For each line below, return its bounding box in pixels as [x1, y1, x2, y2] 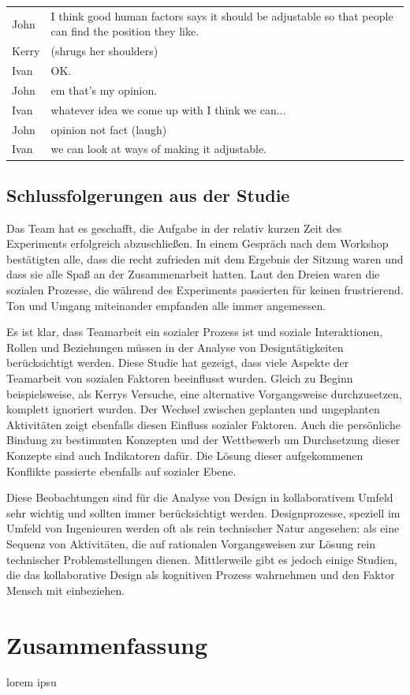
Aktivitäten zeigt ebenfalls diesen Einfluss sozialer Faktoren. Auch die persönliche [6, 416, 401, 432]
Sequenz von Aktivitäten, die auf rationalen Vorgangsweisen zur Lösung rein [6, 535, 376, 551]
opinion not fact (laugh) [50, 121, 167, 137]
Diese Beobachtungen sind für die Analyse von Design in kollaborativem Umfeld [6, 489, 393, 506]
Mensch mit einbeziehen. [6, 581, 125, 598]
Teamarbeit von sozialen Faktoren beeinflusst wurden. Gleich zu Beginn [6, 370, 353, 387]
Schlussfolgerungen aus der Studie [6, 182, 290, 207]
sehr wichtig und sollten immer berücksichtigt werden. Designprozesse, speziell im [6, 504, 401, 521]
